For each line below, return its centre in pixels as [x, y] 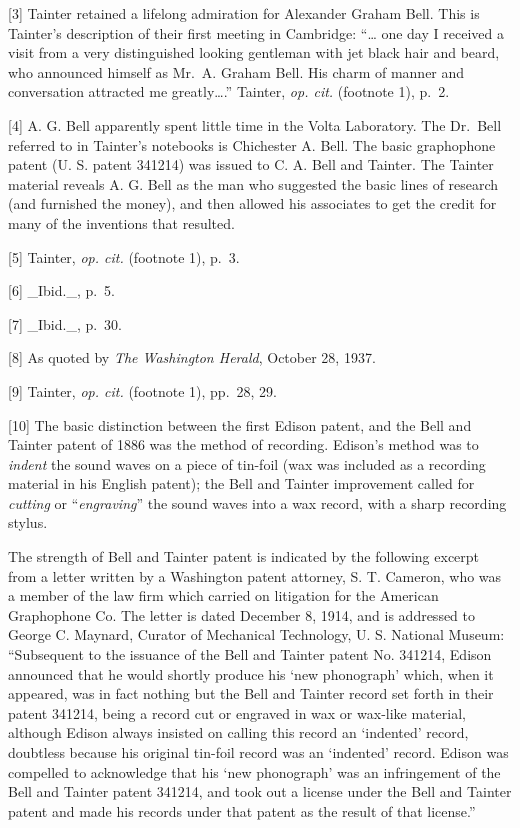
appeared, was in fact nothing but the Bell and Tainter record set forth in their [251, 693]
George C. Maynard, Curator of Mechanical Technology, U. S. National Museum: [256, 634]
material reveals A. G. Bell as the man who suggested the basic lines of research [253, 183]
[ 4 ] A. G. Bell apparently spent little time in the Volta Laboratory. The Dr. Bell [255, 124]
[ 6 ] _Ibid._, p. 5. [62, 290]
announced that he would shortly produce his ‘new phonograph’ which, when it [251, 673]
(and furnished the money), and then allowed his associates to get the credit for [252, 203]
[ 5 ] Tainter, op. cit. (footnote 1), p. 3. [124, 256]
